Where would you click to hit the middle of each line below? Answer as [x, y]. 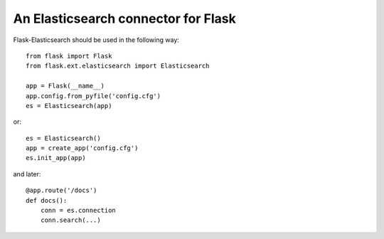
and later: [27, 174]
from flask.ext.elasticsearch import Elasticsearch [118, 66]
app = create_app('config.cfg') [82, 148]
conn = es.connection [78, 211]
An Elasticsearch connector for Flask [124, 18]
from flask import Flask [69, 56]
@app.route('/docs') [62, 191]
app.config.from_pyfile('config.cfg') [94, 96]
